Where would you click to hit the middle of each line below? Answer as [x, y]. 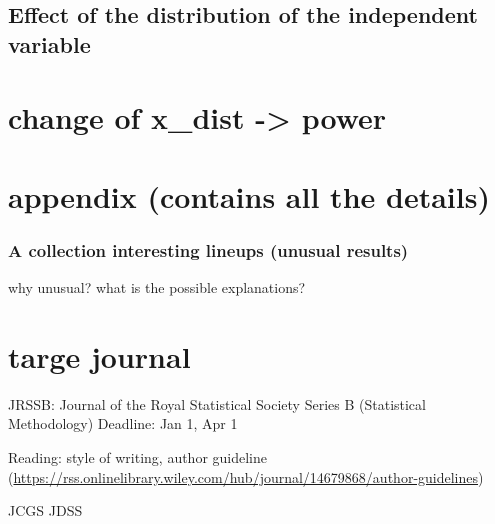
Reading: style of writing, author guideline [137, 457]
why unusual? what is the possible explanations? [157, 287]
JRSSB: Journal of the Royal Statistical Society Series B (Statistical [217, 403]
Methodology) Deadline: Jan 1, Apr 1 [123, 423]
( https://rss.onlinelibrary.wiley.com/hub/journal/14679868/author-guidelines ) [246, 476]
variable [49, 43]
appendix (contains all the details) [249, 195]
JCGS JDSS [45, 510]
